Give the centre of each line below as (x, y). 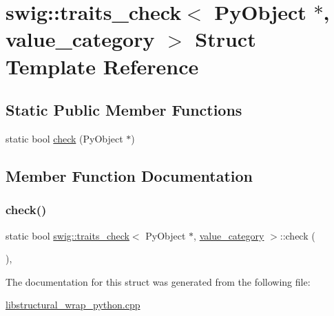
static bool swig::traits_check (67, 235)
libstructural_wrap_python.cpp (73, 305)
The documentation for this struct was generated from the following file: (158, 281)
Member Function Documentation (129, 175)
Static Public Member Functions (124, 110)
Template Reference (102, 66)
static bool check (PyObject (64, 138)
